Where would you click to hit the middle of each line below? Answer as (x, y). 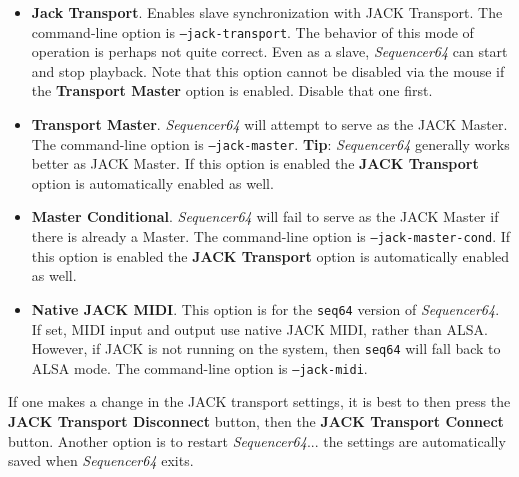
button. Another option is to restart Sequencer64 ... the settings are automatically (257, 440)
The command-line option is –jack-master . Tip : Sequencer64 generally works (270, 143)
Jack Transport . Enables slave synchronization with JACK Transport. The (267, 12)
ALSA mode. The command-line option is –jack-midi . (199, 367)
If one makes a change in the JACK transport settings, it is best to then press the (259, 401)
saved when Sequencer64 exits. (101, 460)
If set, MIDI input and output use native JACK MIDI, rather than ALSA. (259, 328)
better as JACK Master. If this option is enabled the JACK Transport (255, 163)
